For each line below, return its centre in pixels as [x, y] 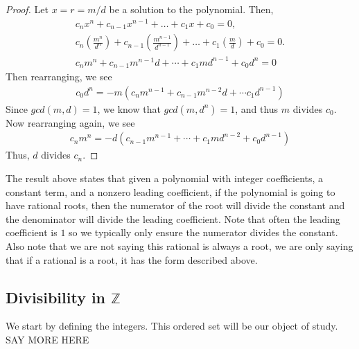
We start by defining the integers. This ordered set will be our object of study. [172, 326]
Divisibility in [56, 297]
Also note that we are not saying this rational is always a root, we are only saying [179, 245]
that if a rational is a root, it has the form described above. [132, 259]
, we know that [129, 108]
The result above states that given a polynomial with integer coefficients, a [165, 178]
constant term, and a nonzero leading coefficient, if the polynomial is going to [170, 191]
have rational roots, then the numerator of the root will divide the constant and [175, 205]
